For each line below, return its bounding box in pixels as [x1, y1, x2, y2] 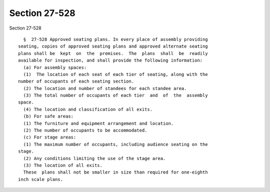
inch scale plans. [18, 176, 63, 182]
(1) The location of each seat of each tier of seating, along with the [23, 71, 208, 77]
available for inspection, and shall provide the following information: [18, 57, 203, 63]
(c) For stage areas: [23, 134, 76, 140]
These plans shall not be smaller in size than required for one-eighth [23, 169, 208, 175]
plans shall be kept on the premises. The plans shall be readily [18, 50, 208, 56]
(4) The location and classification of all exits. [23, 106, 152, 112]
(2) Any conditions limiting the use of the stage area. [23, 155, 166, 161]
